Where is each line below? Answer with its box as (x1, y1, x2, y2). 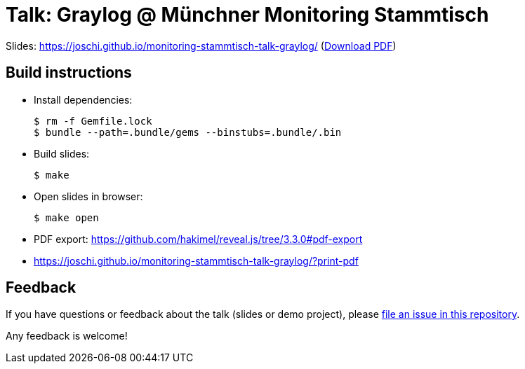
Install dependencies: (34, 93, 133, 106)
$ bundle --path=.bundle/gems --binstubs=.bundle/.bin (34, 126, 342, 138)
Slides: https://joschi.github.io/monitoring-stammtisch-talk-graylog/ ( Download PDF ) (6, 39, 397, 52)
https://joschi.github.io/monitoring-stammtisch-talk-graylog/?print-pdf (34, 254, 359, 267)
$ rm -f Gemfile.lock (34, 115, 152, 127)
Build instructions (6, 64, 132, 82)
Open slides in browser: (34, 190, 143, 202)
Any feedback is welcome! (6, 330, 128, 342)
